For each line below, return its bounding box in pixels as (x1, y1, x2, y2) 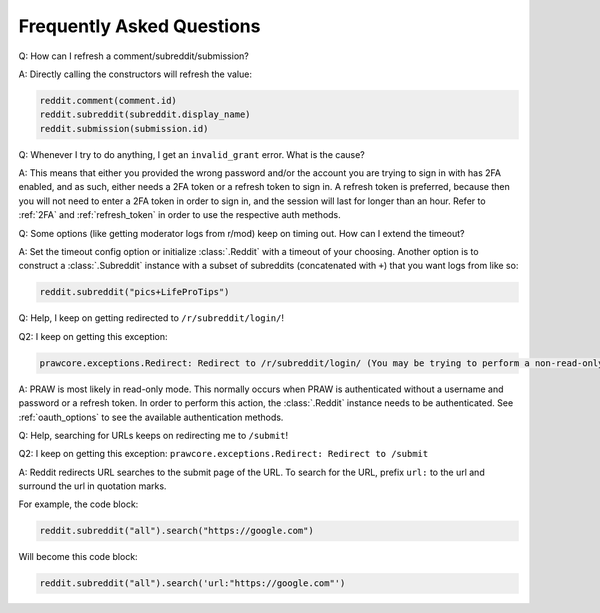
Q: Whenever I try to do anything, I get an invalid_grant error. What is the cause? (18, 148, 365, 160)
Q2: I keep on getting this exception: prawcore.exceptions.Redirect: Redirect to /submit (18, 448, 429, 460)
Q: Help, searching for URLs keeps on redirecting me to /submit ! (18, 429, 289, 441)
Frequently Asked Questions (18, 15, 261, 37)
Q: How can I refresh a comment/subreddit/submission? (18, 50, 249, 62)
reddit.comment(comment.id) (39, 95, 177, 106)
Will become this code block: (18, 551, 139, 563)
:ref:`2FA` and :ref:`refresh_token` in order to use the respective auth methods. (18, 209, 342, 221)
